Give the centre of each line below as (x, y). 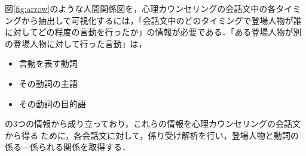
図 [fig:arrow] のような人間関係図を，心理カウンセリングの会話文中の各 (140, 8)
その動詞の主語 (48, 83)
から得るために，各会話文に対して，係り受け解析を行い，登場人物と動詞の (152, 135)
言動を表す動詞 (48, 63)
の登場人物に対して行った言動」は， (76, 43)
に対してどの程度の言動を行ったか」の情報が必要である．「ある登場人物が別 (153, 32)
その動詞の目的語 (52, 103)
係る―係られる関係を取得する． (68, 147)
